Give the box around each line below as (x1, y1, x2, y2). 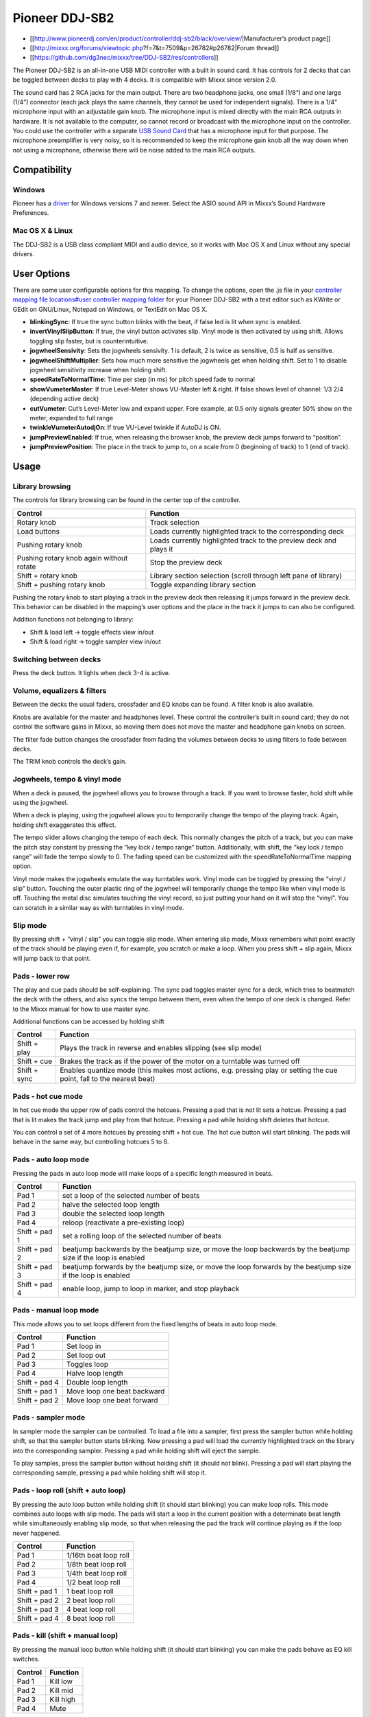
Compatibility (12, 163, 72, 175)
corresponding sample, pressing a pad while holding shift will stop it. (12, 1468, 207, 1477)
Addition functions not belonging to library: (12, 615, 134, 624)
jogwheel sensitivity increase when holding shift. (29, 365, 167, 374)
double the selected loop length (62, 1209, 165, 1218)
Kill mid (49, 1685, 73, 1695)
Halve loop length (66, 1369, 123, 1378)
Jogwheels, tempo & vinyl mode (12, 775, 121, 784)
